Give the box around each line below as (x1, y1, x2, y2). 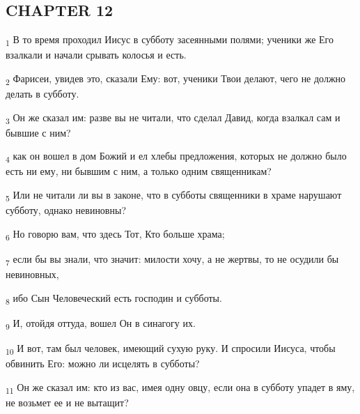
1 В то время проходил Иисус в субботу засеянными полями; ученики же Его (6, 32, 334, 48)
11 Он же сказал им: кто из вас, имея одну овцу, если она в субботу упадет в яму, (6, 379, 355, 396)
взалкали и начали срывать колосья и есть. (6, 47, 187, 62)
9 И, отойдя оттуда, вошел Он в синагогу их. (6, 315, 196, 332)
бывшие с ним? (6, 125, 71, 139)
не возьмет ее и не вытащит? (6, 394, 129, 409)
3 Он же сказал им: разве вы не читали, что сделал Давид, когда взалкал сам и (6, 109, 341, 126)
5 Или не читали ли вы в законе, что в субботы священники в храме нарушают (6, 187, 342, 204)
